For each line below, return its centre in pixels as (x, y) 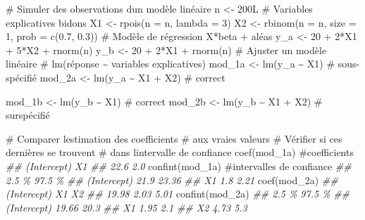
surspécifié (28, 115)
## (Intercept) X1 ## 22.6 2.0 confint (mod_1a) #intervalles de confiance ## (179, 166)
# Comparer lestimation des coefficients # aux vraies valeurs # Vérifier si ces (174, 138)
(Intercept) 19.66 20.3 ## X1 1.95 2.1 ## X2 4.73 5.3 (126, 207)
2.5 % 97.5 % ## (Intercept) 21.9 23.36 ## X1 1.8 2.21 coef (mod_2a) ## (172, 180)
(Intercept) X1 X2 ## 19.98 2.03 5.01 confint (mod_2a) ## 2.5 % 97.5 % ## (178, 194)
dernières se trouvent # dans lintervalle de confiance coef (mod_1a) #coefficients (180, 152)
